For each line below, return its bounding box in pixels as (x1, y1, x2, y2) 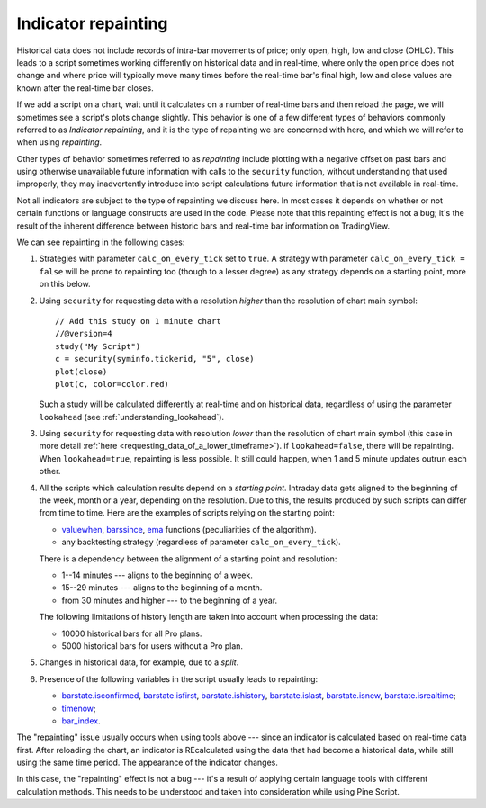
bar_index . (61, 715, 101, 726)
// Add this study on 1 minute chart (55, 316, 222, 326)
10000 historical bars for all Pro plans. (61, 628, 202, 639)
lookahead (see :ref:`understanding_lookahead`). (39, 411, 225, 422)
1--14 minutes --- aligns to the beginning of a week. (61, 570, 254, 580)
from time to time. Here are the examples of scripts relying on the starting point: (39, 507, 335, 518)
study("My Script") (55, 341, 141, 351)
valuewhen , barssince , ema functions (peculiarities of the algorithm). (61, 524, 317, 534)
